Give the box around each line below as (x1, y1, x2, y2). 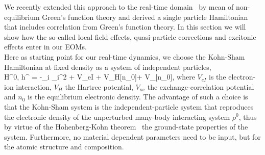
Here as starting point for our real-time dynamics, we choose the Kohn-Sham (4, 51, 245, 62)
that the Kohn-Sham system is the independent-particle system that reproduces (4, 101, 254, 112)
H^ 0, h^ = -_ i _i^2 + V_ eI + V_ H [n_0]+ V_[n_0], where (4, 71, 195, 82)
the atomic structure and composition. (4, 141, 124, 152)
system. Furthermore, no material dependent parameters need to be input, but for (4, 131, 261, 142)
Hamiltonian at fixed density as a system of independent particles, (4, 61, 211, 72)
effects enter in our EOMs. (4, 41, 87, 52)
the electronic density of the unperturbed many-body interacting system (4, 111, 230, 122)
